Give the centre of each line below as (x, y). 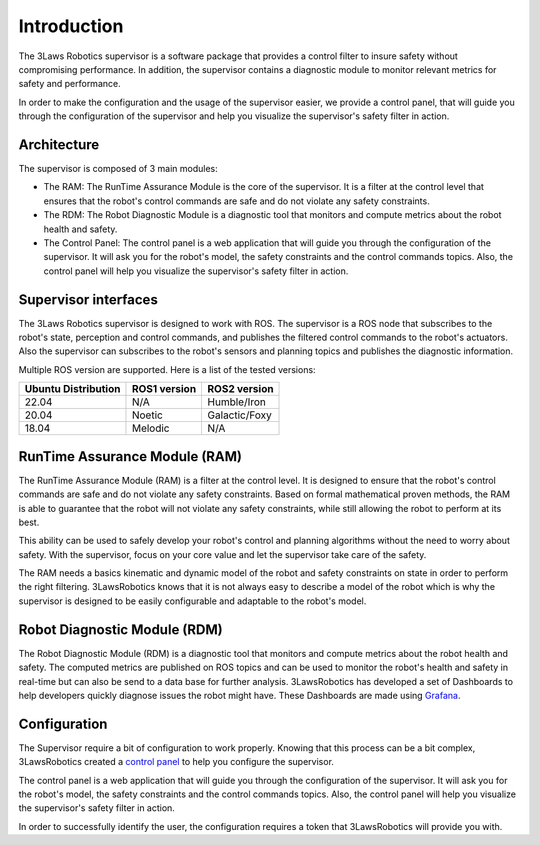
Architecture (59, 144)
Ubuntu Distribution (72, 389)
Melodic (150, 428)
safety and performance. (69, 84)
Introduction (71, 26)
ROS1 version (164, 389)
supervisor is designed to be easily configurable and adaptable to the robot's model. (192, 601)
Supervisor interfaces (88, 299)
